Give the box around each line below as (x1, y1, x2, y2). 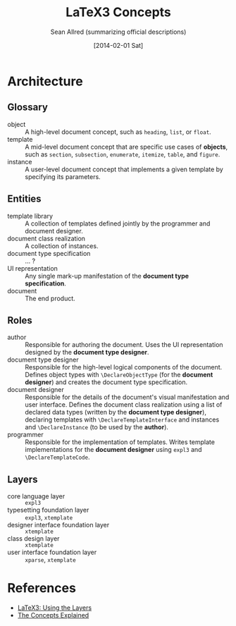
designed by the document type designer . (25, 348, 149, 357)
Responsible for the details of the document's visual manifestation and (25, 393, 230, 402)
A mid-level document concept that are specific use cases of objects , (25, 142, 228, 151)
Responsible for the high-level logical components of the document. (25, 363, 223, 372)
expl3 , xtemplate (25, 513, 73, 522)
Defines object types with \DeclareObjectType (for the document (25, 371, 213, 379)
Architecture (7, 73, 83, 89)
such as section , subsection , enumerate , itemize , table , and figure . (25, 149, 221, 159)
